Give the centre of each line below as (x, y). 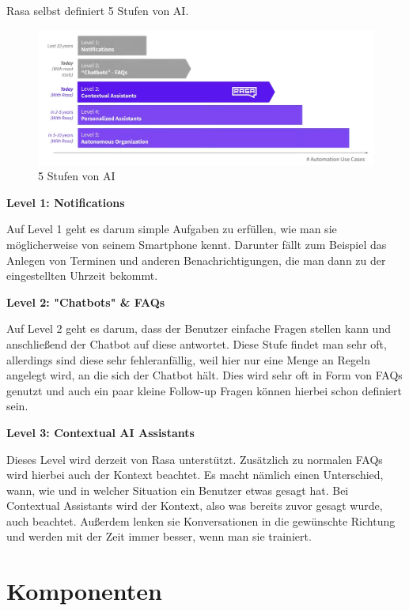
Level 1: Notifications (66, 202)
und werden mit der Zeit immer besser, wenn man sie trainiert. (159, 536)
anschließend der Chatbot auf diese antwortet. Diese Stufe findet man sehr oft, (197, 343)
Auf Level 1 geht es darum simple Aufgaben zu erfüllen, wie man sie (172, 229)
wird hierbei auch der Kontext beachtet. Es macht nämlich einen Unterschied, (195, 475)
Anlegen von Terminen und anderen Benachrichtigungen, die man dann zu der (196, 260)
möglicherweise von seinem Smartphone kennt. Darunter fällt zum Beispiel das (197, 244)
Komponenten (84, 591)
